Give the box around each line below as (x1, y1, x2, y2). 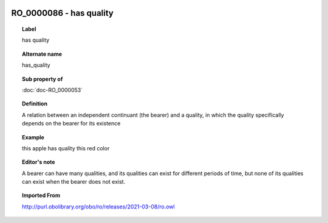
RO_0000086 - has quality (11, 8, 114, 18)
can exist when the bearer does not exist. (22, 178, 126, 185)
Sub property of (22, 75, 63, 82)
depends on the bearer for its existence (22, 120, 121, 127)
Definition (22, 100, 48, 107)
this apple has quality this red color (22, 144, 110, 151)
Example (22, 133, 45, 141)
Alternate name (22, 50, 63, 58)
